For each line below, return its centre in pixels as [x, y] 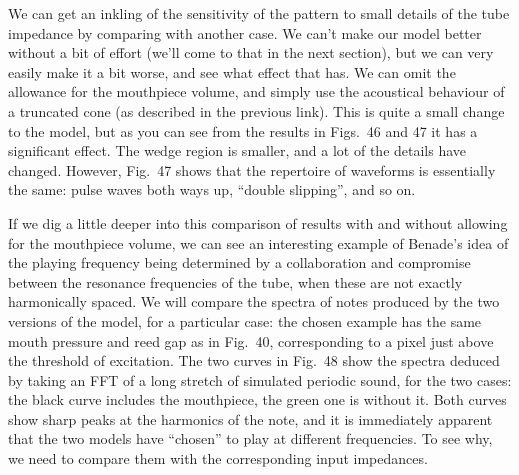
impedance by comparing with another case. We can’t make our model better [245, 32]
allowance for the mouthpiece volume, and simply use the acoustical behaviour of [256, 91]
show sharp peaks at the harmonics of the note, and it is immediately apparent [250, 418]
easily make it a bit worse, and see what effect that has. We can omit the [232, 71]
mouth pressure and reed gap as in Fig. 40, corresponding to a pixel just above [251, 340]
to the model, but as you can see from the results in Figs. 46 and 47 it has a [243, 130]
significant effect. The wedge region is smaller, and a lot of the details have [237, 150]
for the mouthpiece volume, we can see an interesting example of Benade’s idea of [258, 242]
